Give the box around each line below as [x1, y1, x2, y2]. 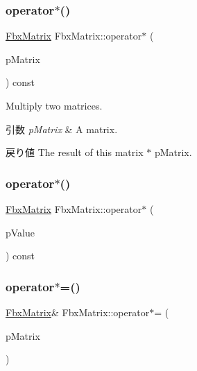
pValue [6, 225, 35, 239]
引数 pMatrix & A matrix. [6, 121, 118, 136]
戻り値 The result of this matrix [6, 145, 144, 159]
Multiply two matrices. [6, 98, 103, 112]
